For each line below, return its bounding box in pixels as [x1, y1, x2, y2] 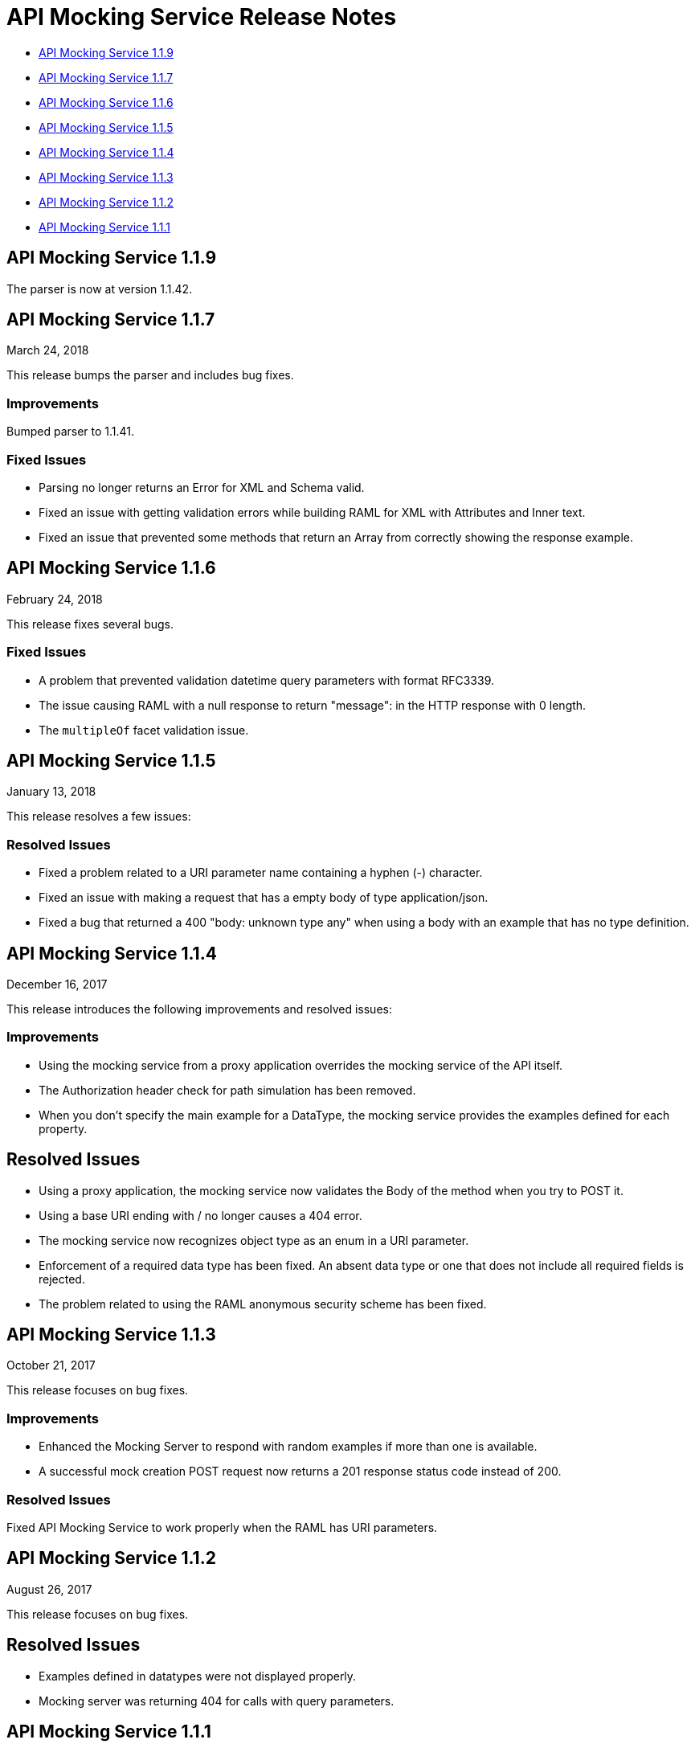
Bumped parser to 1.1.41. [6, 424, 135, 439]
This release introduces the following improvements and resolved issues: [6, 1001, 392, 1016]
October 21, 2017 [6, 1358, 96, 1373]
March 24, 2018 [6, 343, 89, 358]
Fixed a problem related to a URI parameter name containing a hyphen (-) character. [39, 866, 483, 880]
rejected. [39, 1271, 85, 1286]
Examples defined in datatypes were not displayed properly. [39, 1668, 357, 1683]
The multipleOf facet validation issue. [39, 723, 249, 737]
